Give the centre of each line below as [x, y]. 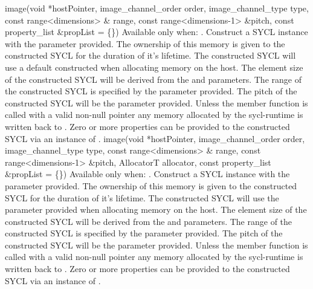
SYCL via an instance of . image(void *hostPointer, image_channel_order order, [155, 138]
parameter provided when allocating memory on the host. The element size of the [156, 209]
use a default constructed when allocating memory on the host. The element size [154, 67]
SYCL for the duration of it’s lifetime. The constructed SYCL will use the [142, 197]
